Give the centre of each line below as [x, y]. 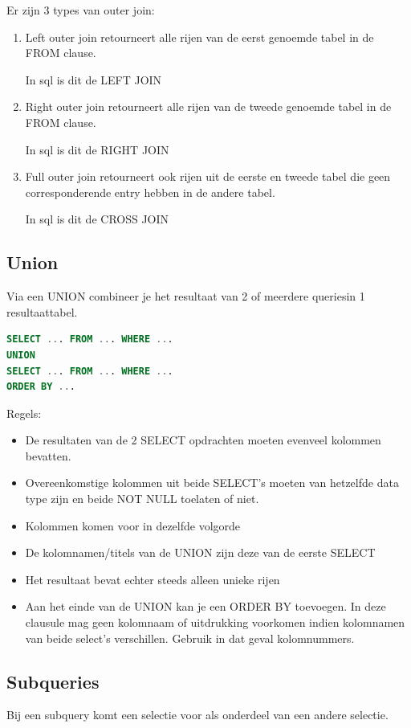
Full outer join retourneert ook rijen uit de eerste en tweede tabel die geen [208, 176]
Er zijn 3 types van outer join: [81, 10]
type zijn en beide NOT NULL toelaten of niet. [142, 499]
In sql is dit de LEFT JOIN [94, 79]
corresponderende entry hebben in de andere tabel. [150, 192]
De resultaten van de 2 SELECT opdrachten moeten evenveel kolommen [203, 440]
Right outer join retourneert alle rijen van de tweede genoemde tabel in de [208, 106]
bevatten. [48, 455]
